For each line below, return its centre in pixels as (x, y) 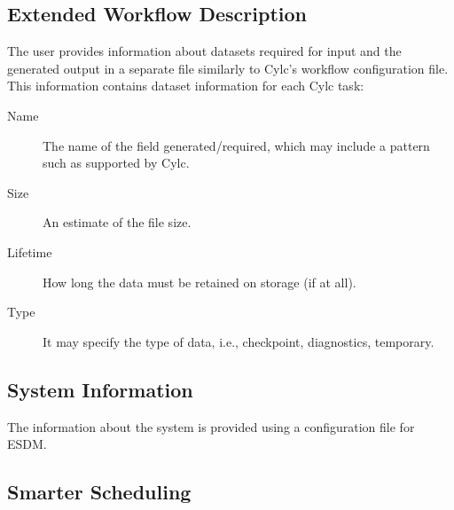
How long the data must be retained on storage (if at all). (200, 282)
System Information (100, 389)
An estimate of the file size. (117, 222)
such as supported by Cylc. (116, 163)
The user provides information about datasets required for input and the (204, 51)
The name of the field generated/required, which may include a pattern (236, 145)
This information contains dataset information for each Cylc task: (186, 86)
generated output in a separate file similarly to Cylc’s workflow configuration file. (228, 68)
